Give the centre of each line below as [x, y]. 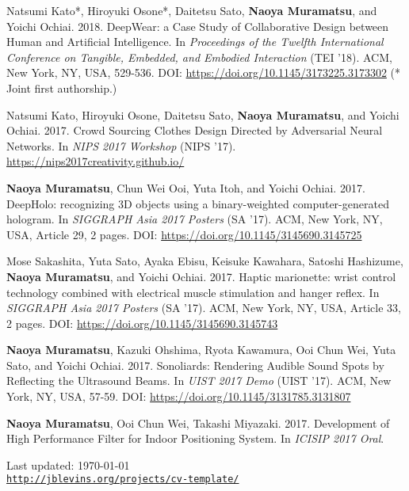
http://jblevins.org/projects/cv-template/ [123, 480]
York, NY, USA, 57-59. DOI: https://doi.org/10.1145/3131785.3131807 [179, 396]
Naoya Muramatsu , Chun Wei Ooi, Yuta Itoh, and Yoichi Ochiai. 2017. [186, 187]
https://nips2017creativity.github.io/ [96, 161]
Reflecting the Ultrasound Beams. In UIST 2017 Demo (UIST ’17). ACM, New [199, 381]
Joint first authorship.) [62, 88]
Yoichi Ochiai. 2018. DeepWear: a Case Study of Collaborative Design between [198, 26]
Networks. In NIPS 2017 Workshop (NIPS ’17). [121, 145]
